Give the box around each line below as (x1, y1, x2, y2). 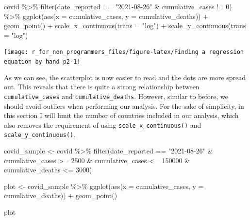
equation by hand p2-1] (4, 58, 81, 66)
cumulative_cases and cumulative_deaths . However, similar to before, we (4, 91, 228, 101)
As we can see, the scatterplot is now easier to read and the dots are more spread (4, 72, 246, 82)
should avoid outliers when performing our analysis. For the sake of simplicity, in (4, 101, 244, 111)
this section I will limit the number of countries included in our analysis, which (4, 110, 239, 120)
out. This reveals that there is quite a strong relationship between (4, 82, 200, 92)
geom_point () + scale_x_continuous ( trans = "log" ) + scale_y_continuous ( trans (4, 20, 246, 31)
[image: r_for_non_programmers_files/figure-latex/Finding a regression (4, 49, 244, 56)
